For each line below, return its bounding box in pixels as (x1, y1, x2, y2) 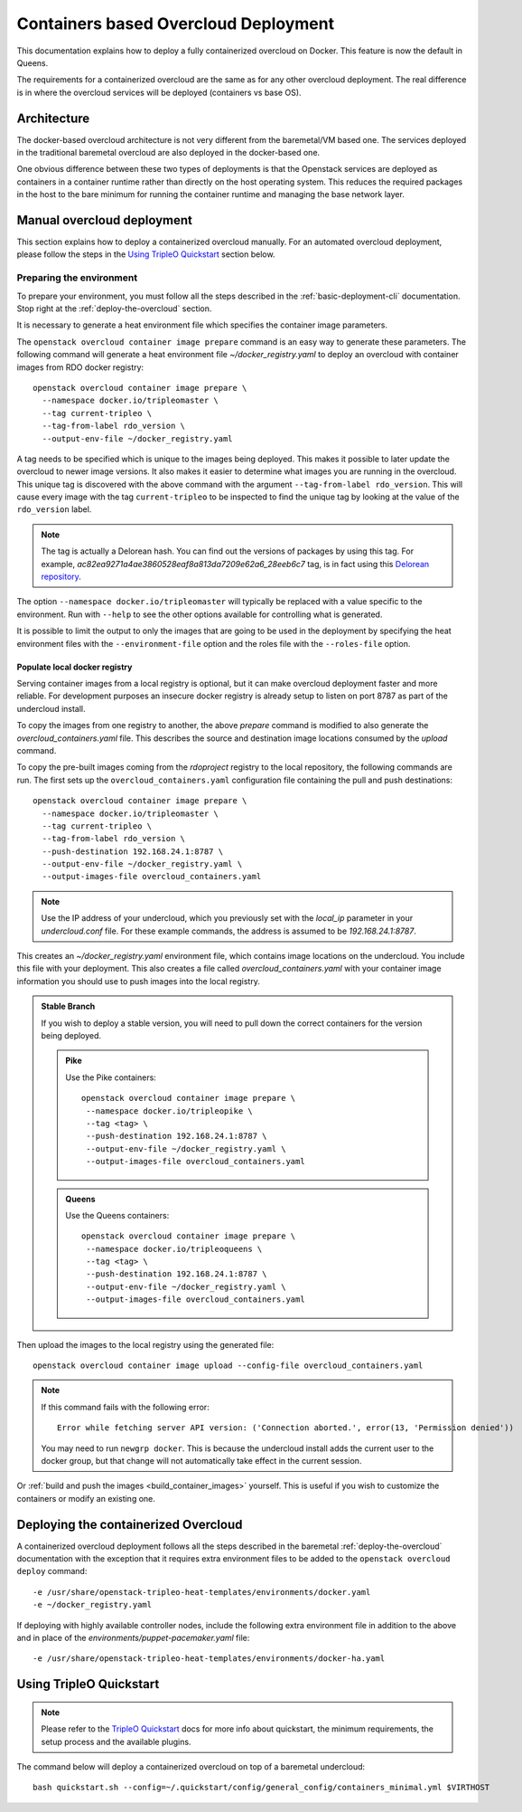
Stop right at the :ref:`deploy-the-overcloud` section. (16, 303, 212, 314)
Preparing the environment (16, 271, 138, 284)
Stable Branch (41, 1001, 96, 1012)
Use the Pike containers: (65, 1072, 157, 1083)
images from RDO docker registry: (16, 362, 144, 373)
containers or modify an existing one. (16, 1493, 155, 1504)
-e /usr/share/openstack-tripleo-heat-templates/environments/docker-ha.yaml (33, 1654, 386, 1664)
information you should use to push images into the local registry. (16, 975, 261, 986)
